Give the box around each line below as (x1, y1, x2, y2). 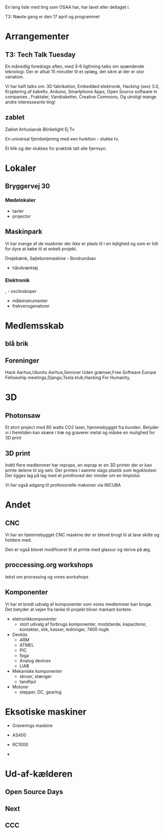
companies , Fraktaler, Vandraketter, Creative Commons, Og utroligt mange (5, 94, 157, 100)
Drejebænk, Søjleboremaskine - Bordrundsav (5, 255, 96, 261)
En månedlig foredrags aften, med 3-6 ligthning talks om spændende (5, 63, 144, 69)
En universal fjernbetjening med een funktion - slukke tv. (5, 136, 119, 142)
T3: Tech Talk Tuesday (5, 50, 76, 58)
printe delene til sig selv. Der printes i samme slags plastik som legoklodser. (5, 467, 158, 473)
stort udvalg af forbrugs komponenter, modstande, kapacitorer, (19, 621, 147, 627)
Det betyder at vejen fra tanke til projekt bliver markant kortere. (5, 606, 132, 612)
